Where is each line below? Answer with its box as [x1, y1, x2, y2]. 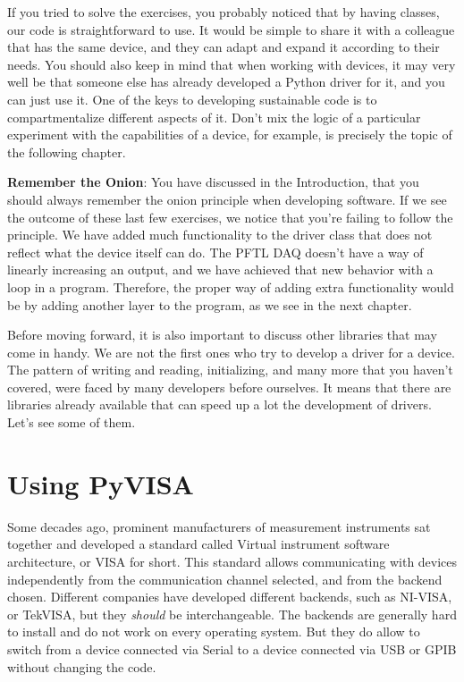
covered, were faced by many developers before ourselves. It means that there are [7, 377, 451, 396]
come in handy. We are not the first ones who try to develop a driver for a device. [7, 342, 455, 361]
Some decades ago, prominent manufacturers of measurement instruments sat [7, 517, 431, 535]
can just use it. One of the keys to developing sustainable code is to [7, 89, 377, 108]
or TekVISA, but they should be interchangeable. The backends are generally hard [7, 604, 457, 623]
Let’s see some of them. [7, 413, 136, 432]
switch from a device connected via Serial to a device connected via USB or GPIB [7, 639, 457, 658]
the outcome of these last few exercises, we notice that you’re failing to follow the [7, 207, 453, 226]
